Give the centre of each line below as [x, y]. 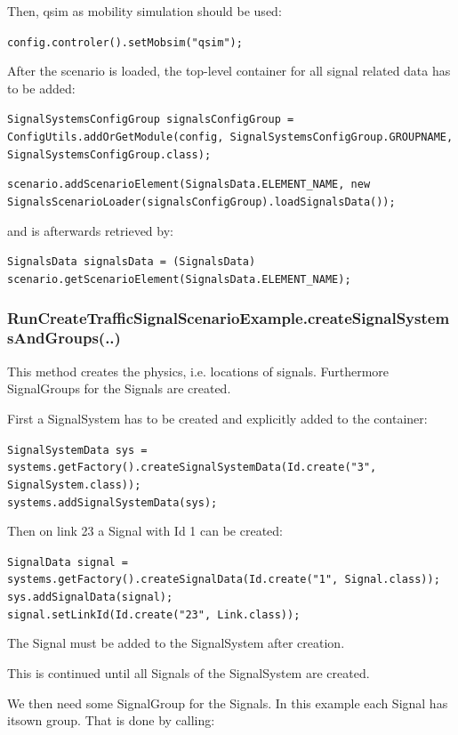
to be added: [41, 88]
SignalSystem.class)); [74, 485]
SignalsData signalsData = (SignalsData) [132, 262]
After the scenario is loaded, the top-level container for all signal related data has [229, 71]
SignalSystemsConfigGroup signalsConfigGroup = [151, 120]
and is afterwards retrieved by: [90, 230]
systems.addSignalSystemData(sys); [112, 502]
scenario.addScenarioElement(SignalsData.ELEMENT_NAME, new [189, 185]
